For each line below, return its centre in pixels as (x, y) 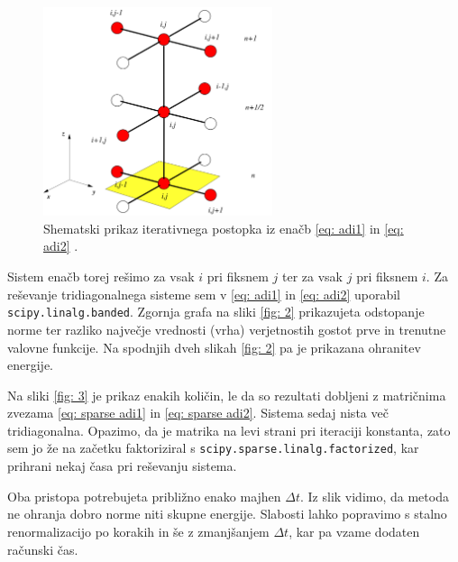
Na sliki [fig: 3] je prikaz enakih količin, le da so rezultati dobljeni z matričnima (227, 395)
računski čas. (43, 549)
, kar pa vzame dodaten (354, 531)
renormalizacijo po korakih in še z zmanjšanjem (138, 531)
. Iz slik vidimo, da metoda (375, 496)
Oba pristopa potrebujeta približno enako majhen (144, 496)
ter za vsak (313, 276)
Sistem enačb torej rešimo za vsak (101, 276)
